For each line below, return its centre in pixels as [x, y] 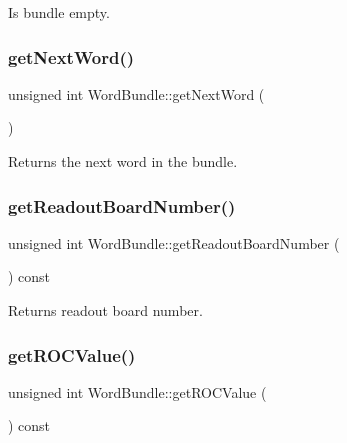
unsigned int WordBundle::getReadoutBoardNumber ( [174, 242]
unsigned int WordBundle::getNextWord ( [136, 93]
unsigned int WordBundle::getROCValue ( [137, 391]
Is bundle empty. [59, 12]
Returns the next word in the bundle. [123, 161]
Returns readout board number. [105, 310]
